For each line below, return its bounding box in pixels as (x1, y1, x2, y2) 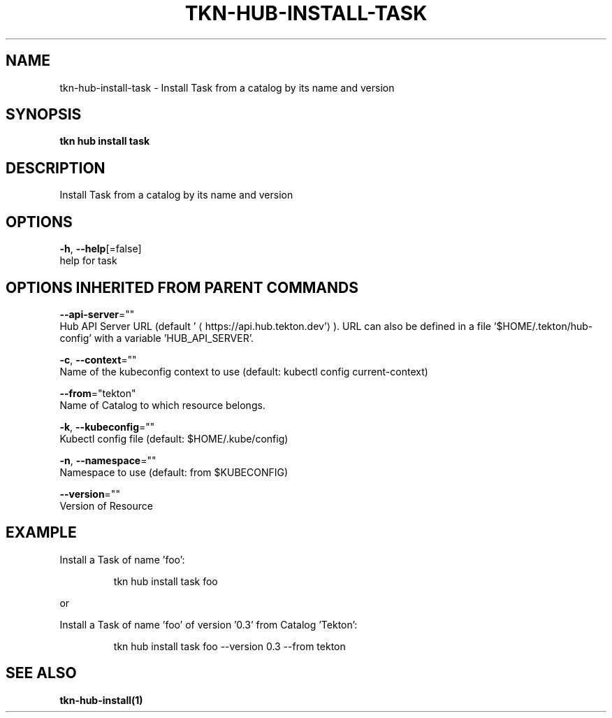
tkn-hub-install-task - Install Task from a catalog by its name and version (59, 81, 395, 94)
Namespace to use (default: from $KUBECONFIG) (59, 466, 289, 478)
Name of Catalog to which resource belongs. (59, 399, 265, 411)
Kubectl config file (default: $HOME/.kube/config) (59, 432, 289, 445)
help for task (59, 254, 117, 267)
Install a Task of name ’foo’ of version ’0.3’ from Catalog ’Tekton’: (59, 618, 358, 631)
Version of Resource (59, 499, 153, 512)
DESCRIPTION (6, 159, 105, 177)
